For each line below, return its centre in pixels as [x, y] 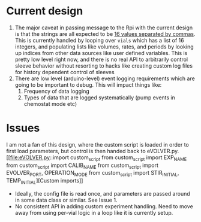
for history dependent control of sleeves [65, 72]
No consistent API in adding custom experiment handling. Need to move [104, 206]
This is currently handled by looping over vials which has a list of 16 [99, 40]
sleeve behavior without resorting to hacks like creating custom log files [104, 66]
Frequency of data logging [57, 91]
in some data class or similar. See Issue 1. [66, 200]
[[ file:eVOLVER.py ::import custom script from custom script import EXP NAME [97, 158]
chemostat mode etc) [50, 104]
